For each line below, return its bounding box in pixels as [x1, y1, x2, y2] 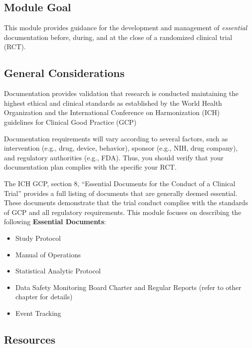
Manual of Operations [15, 249, 81, 259]
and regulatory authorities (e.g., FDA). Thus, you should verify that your [4, 152, 224, 162]
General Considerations [4, 65, 125, 80]
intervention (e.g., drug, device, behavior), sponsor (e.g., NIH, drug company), [4, 143, 238, 153]
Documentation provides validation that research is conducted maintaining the [4, 88, 239, 98]
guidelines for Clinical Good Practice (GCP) [4, 116, 136, 127]
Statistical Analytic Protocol [15, 266, 101, 276]
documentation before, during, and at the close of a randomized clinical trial [4, 32, 233, 42]
